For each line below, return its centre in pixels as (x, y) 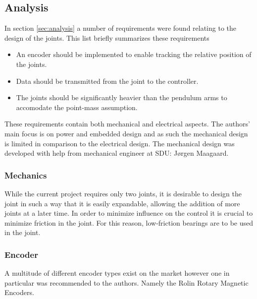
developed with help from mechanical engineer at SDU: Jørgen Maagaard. (117, 153)
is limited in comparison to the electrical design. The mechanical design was (120, 143)
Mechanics (26, 175)
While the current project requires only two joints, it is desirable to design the (123, 193)
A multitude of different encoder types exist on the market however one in (117, 273)
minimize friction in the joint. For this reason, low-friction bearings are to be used (129, 222)
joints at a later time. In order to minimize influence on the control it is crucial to (129, 213)
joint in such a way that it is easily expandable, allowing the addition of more (122, 203)
